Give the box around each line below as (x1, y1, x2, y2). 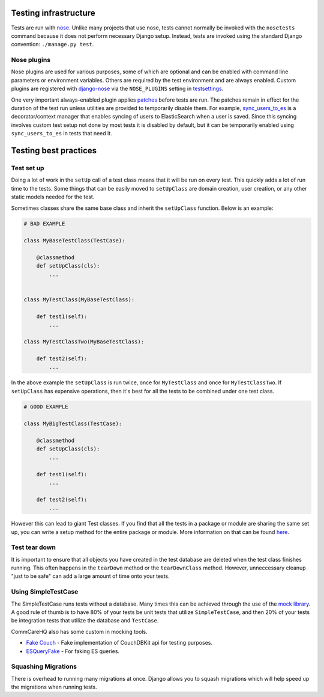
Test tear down (11, 543, 56, 551)
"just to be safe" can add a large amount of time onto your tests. (11, 573, 170, 580)
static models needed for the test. (11, 193, 95, 201)
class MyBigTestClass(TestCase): (23, 420, 122, 427)
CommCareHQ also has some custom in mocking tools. (11, 628, 148, 635)
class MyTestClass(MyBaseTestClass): (23, 296, 135, 303)
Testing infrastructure (11, 8, 95, 18)
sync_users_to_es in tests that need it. (11, 130, 112, 137)
